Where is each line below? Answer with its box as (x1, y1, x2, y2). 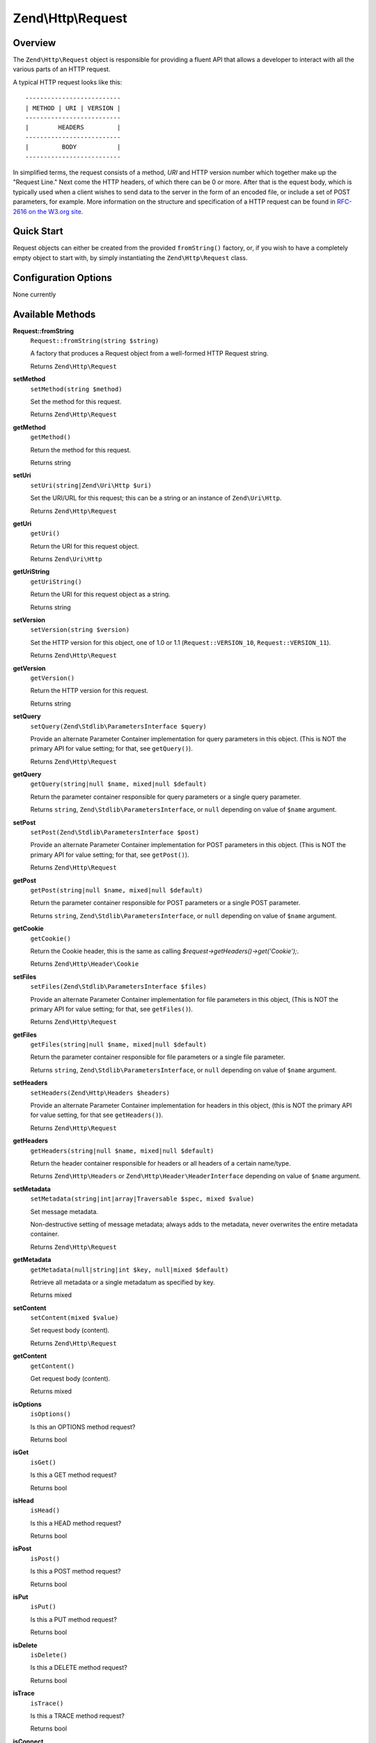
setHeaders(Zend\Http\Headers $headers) (30, 1088, 171, 1097)
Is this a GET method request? (30, 1471, 117, 1479)
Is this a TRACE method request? (30, 1712, 125, 1720)
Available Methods (13, 308, 96, 320)
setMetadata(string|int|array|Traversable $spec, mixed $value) (30, 1195, 255, 1203)
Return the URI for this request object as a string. (30, 590, 171, 599)
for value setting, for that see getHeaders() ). (30, 1111, 164, 1119)
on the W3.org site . (28, 207, 84, 215)
